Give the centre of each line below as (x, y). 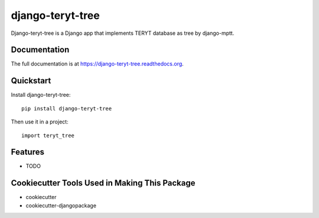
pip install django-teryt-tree (67, 108)
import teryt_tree (48, 135)
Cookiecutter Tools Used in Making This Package (103, 183)
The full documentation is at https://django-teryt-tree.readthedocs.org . (97, 64)
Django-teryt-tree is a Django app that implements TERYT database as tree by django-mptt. (123, 33)
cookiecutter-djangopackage (61, 205)
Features (27, 152)
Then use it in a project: (40, 122)
